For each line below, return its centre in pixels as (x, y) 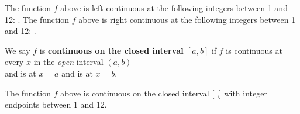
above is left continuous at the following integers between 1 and (174, 8)
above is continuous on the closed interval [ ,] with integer (164, 93)
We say (18, 50)
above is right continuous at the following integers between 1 (187, 19)
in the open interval (68, 62)
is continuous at (254, 50)
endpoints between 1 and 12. (56, 104)
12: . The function (37, 19)
